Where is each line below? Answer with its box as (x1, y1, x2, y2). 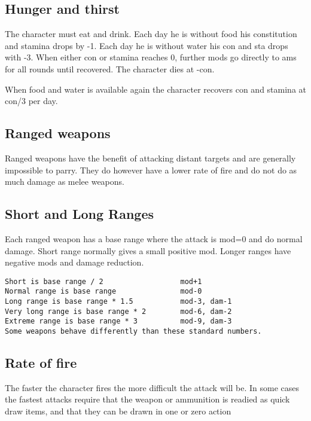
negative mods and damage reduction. (5, 256, 144, 269)
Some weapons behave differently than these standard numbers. (5, 327, 262, 336)
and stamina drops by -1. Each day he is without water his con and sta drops (5, 39, 288, 51)
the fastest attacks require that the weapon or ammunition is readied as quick (5, 393, 290, 405)
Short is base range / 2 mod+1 (5, 277, 202, 286)
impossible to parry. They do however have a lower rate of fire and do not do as (5, 163, 297, 176)
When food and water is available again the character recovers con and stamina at (5, 83, 307, 95)
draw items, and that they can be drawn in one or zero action (5, 405, 231, 417)
